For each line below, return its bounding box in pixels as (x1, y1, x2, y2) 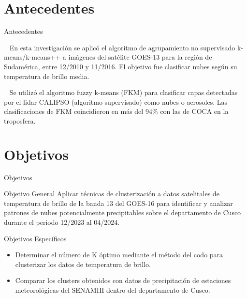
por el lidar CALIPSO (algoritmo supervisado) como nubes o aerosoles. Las (4, 96, 228, 107)
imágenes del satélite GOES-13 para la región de (68, 52, 212, 62)
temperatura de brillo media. (4, 71, 89, 81)
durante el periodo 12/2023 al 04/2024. (4, 217, 120, 227)
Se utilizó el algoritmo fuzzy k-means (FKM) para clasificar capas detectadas (9, 87, 238, 97)
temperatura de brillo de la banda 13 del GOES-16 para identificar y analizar (4, 198, 233, 208)
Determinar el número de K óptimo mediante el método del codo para (15, 250, 223, 260)
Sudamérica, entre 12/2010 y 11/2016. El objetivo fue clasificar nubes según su (4, 61, 237, 71)
